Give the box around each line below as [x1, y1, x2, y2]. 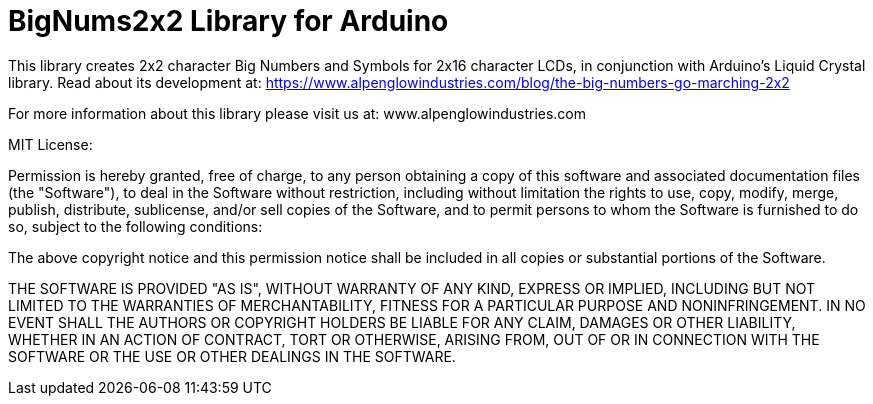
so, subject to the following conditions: [8, 217, 263, 235]
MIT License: [8, 135, 93, 153]
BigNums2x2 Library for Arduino [8, 4, 449, 38]
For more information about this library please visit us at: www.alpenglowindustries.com [8, 104, 587, 122]
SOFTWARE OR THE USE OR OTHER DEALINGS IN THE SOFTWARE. [8, 347, 456, 365]
